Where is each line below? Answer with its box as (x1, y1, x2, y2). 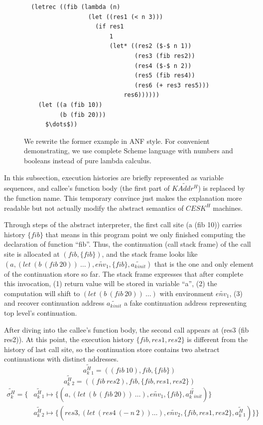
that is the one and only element (154, 258, 254, 269)
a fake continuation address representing (124, 298, 247, 308)
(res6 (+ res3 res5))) (134, 81, 210, 89)
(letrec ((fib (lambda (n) (31, 3, 121, 10)
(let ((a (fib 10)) (38, 101, 103, 108)
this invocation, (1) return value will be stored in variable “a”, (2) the (4, 278, 217, 289)
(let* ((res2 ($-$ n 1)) (109, 42, 192, 50)
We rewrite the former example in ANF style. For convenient (24, 135, 210, 146)
